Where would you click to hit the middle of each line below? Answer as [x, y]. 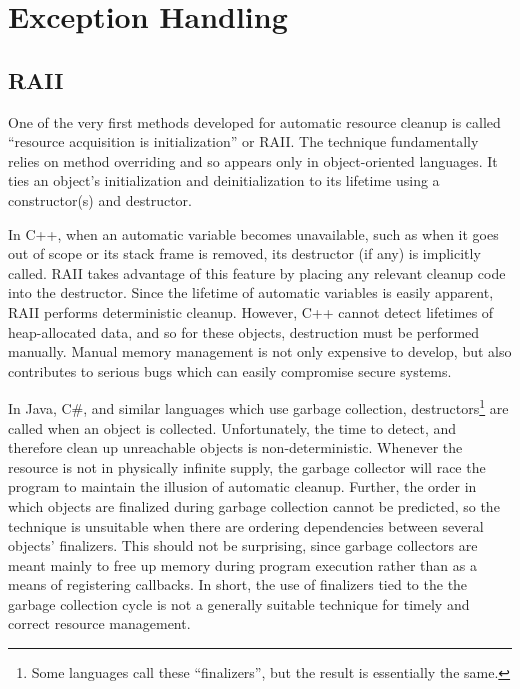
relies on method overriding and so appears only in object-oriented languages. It [253, 160]
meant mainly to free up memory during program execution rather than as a [242, 564]
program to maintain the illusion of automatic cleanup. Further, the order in [242, 486]
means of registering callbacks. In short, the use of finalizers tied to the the [238, 584]
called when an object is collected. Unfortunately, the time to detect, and [232, 427]
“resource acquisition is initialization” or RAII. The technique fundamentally [243, 141]
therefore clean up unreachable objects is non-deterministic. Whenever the [235, 447]
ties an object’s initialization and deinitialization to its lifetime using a [224, 180]
